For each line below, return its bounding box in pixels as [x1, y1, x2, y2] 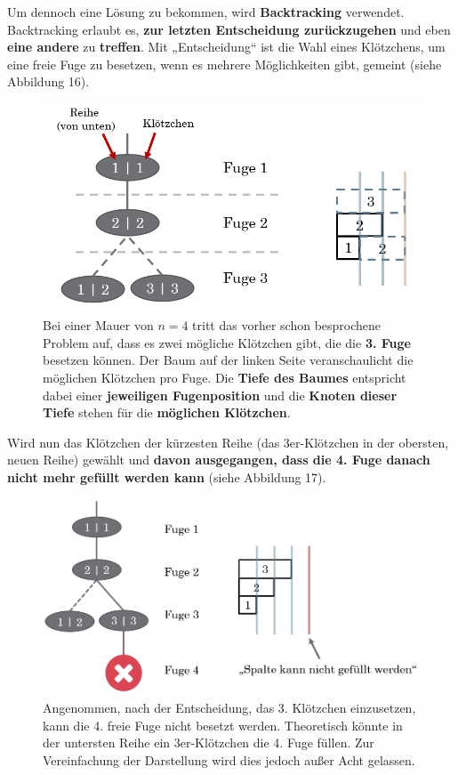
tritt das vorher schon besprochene [192, 316, 382, 335]
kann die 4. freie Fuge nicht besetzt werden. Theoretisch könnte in [43, 715, 403, 734]
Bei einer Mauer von [43, 316, 154, 335]
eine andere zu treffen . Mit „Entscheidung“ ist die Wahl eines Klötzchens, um [7, 37, 446, 56]
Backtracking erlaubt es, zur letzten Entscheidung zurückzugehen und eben [7, 20, 451, 38]
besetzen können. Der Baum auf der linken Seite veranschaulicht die [43, 351, 414, 369]
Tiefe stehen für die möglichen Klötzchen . [43, 403, 291, 422]
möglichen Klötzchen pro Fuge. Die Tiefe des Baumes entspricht [43, 368, 406, 387]
